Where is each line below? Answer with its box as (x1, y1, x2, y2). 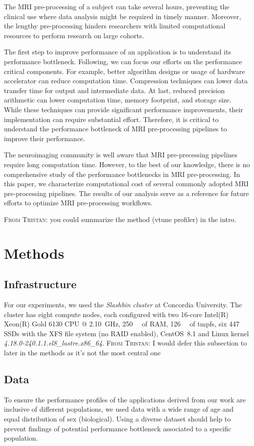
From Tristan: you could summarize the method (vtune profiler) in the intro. (4, 214, 236, 224)
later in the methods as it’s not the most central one (4, 347, 161, 358)
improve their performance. (4, 133, 85, 143)
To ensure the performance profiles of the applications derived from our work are (4, 394, 246, 404)
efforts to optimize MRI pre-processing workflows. (4, 198, 153, 208)
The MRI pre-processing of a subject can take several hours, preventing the (4, 1, 230, 11)
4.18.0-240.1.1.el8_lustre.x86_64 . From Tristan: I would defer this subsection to (4, 338, 247, 348)
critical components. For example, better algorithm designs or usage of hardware (4, 66, 245, 76)
